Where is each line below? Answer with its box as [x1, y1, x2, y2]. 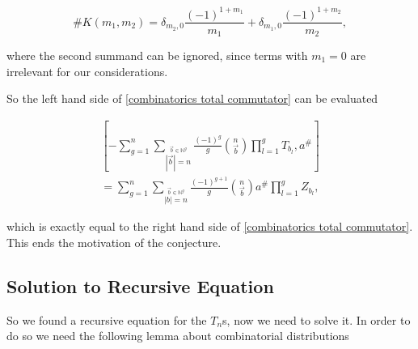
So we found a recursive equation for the [6, 311, 207, 328]
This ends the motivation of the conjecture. [6, 233, 222, 250]
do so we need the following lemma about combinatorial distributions [6, 327, 349, 344]
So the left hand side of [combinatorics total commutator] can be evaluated [6, 90, 378, 107]
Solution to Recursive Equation [6, 273, 274, 298]
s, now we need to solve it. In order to [222, 311, 411, 328]
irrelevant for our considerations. [6, 62, 168, 79]
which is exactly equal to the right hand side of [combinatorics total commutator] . [6, 218, 413, 235]
